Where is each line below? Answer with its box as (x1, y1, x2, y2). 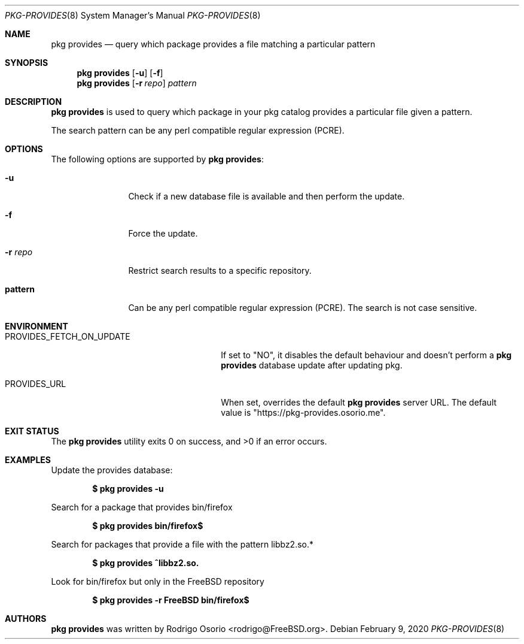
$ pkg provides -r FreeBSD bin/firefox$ (92, 595, 249, 605)
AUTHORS (5, 613, 47, 624)
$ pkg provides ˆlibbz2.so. (92, 558, 199, 568)
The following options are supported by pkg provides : (51, 154, 264, 164)
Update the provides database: (51, 465, 173, 475)
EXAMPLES (5, 455, 51, 465)
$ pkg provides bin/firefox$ (92, 521, 203, 531)
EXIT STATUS (5, 426, 59, 436)
